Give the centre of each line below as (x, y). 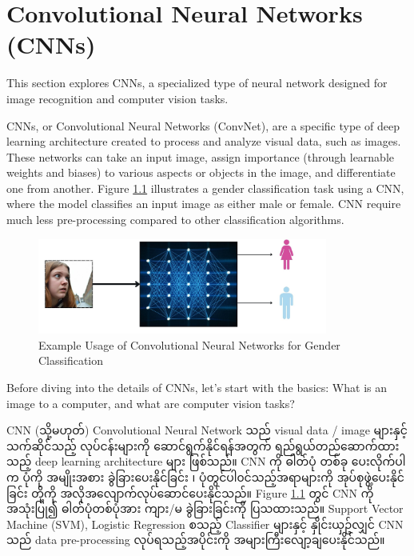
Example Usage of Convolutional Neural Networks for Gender (189, 344)
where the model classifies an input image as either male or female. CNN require (204, 204)
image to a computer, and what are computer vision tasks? (151, 403)
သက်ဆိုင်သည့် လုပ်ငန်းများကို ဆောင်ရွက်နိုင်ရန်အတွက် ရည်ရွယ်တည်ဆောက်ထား (203, 445)
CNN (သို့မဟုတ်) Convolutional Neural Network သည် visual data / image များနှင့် (207, 430)
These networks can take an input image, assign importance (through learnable (201, 156)
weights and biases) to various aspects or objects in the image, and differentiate (201, 172)
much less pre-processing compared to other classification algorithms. (175, 220)
